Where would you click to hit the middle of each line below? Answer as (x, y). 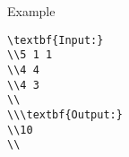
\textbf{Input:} (56, 40)
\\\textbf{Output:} (65, 114)
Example (31, 11)
